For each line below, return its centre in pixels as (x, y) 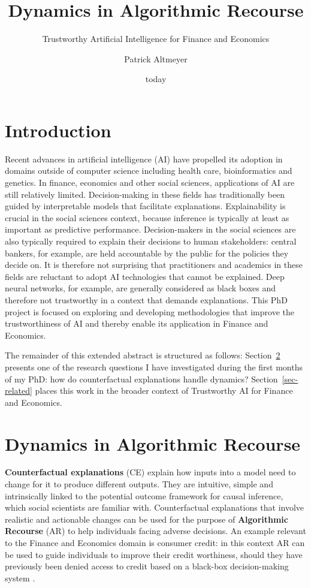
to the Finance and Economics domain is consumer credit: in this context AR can (155, 542)
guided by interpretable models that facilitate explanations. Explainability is (145, 206)
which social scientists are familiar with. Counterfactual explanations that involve (155, 507)
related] (19, 391)
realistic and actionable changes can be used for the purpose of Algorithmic (147, 519)
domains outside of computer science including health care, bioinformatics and (149, 171)
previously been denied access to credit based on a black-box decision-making (147, 566)
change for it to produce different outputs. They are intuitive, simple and (139, 484)
